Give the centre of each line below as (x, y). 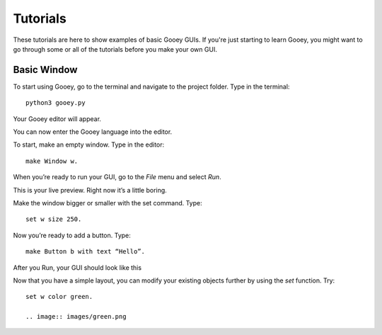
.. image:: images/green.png (76, 317)
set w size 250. (54, 219)
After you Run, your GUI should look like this (77, 267)
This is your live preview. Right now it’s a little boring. (90, 190)
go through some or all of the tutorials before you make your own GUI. (115, 49)
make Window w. (52, 161)
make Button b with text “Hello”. (85, 252)
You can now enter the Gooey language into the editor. (93, 132)
